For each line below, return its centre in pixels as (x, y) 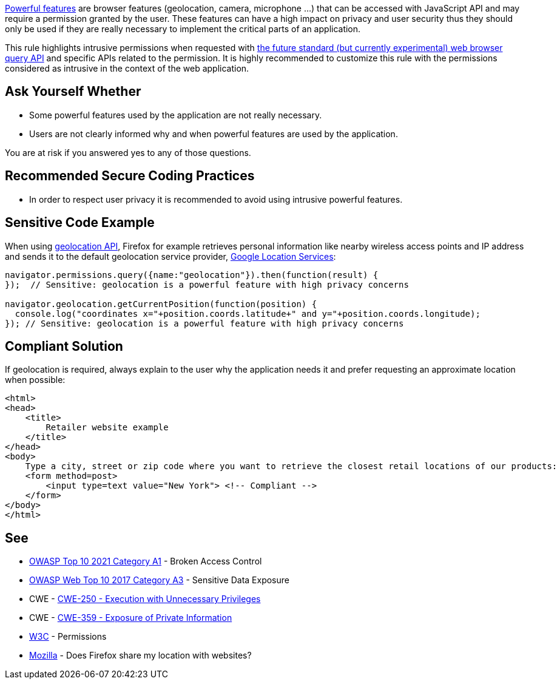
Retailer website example (107, 428)
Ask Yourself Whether (73, 92)
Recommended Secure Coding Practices (130, 176)
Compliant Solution (64, 346)
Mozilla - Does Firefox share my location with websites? (140, 655)
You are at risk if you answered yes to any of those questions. (128, 152)
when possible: (35, 380)
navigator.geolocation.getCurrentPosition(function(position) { (161, 304)
